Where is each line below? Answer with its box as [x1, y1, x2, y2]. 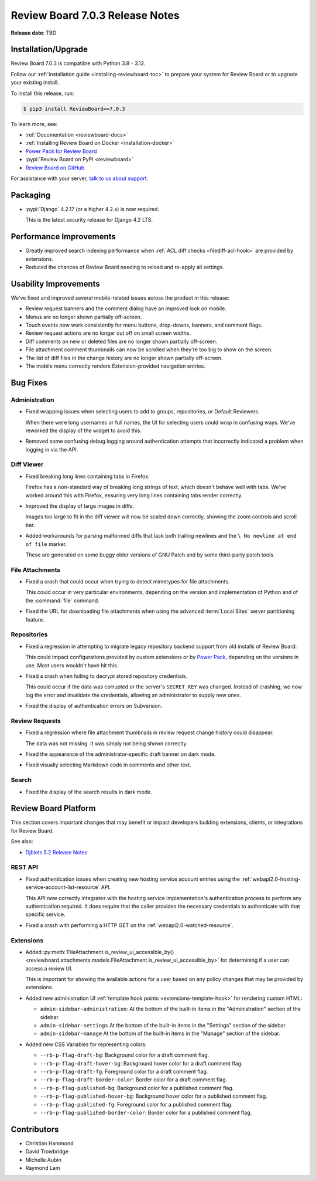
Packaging [11, 190, 51, 200]
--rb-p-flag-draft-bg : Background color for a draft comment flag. [40, 1051, 209, 1058]
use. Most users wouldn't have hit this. [25, 661, 119, 668]
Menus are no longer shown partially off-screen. [25, 313, 142, 320]
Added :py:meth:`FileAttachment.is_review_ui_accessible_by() [25, 948, 174, 955]
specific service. [25, 911, 66, 918]
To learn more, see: [11, 120, 58, 127]
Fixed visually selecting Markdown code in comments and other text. [25, 761, 191, 768]
